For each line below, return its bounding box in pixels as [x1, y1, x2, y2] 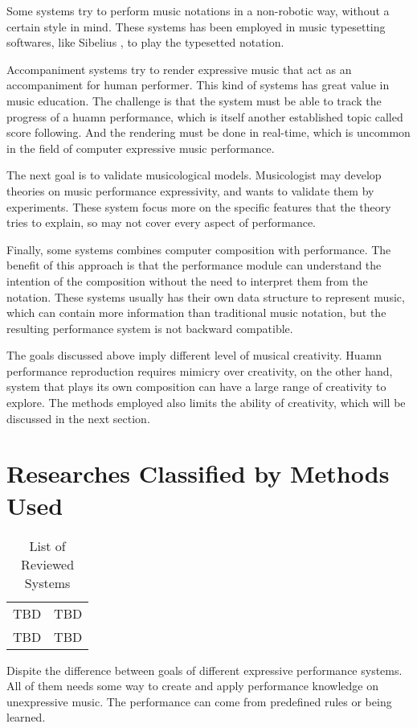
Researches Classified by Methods [6, 457, 390, 490]
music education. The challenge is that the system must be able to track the [6, 92, 382, 109]
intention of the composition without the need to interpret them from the [6, 272, 368, 289]
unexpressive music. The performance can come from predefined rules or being [6, 693, 392, 709]
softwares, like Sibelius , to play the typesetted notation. [6, 34, 284, 51]
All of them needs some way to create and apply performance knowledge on [6, 677, 379, 694]
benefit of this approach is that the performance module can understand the [6, 257, 382, 274]
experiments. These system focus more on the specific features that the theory [6, 198, 391, 215]
